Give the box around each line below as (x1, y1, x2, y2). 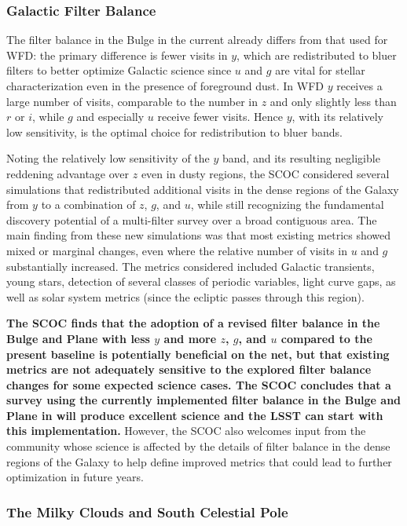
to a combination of (41, 196, 136, 213)
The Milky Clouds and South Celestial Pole (6, 502, 288, 521)
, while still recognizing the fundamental (190, 196, 384, 213)
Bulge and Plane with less (6, 330, 150, 346)
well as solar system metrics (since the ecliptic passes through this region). (6, 288, 365, 305)
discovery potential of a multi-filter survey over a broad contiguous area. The (6, 211, 377, 228)
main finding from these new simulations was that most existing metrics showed (6, 227, 391, 243)
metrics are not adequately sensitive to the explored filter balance (6, 361, 372, 378)
